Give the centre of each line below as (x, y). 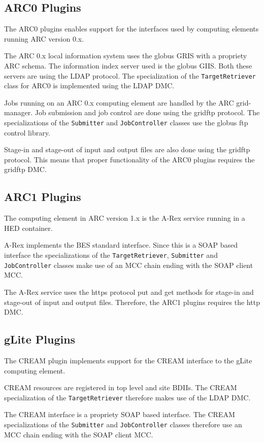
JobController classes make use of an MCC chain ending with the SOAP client (129, 265)
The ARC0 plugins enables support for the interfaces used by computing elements (131, 29)
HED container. (28, 228)
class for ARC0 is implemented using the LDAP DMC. (89, 86)
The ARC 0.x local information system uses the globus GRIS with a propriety (126, 56)
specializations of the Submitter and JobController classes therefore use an (123, 424)
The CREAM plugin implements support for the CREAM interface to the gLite (128, 360)
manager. (19, 112)
